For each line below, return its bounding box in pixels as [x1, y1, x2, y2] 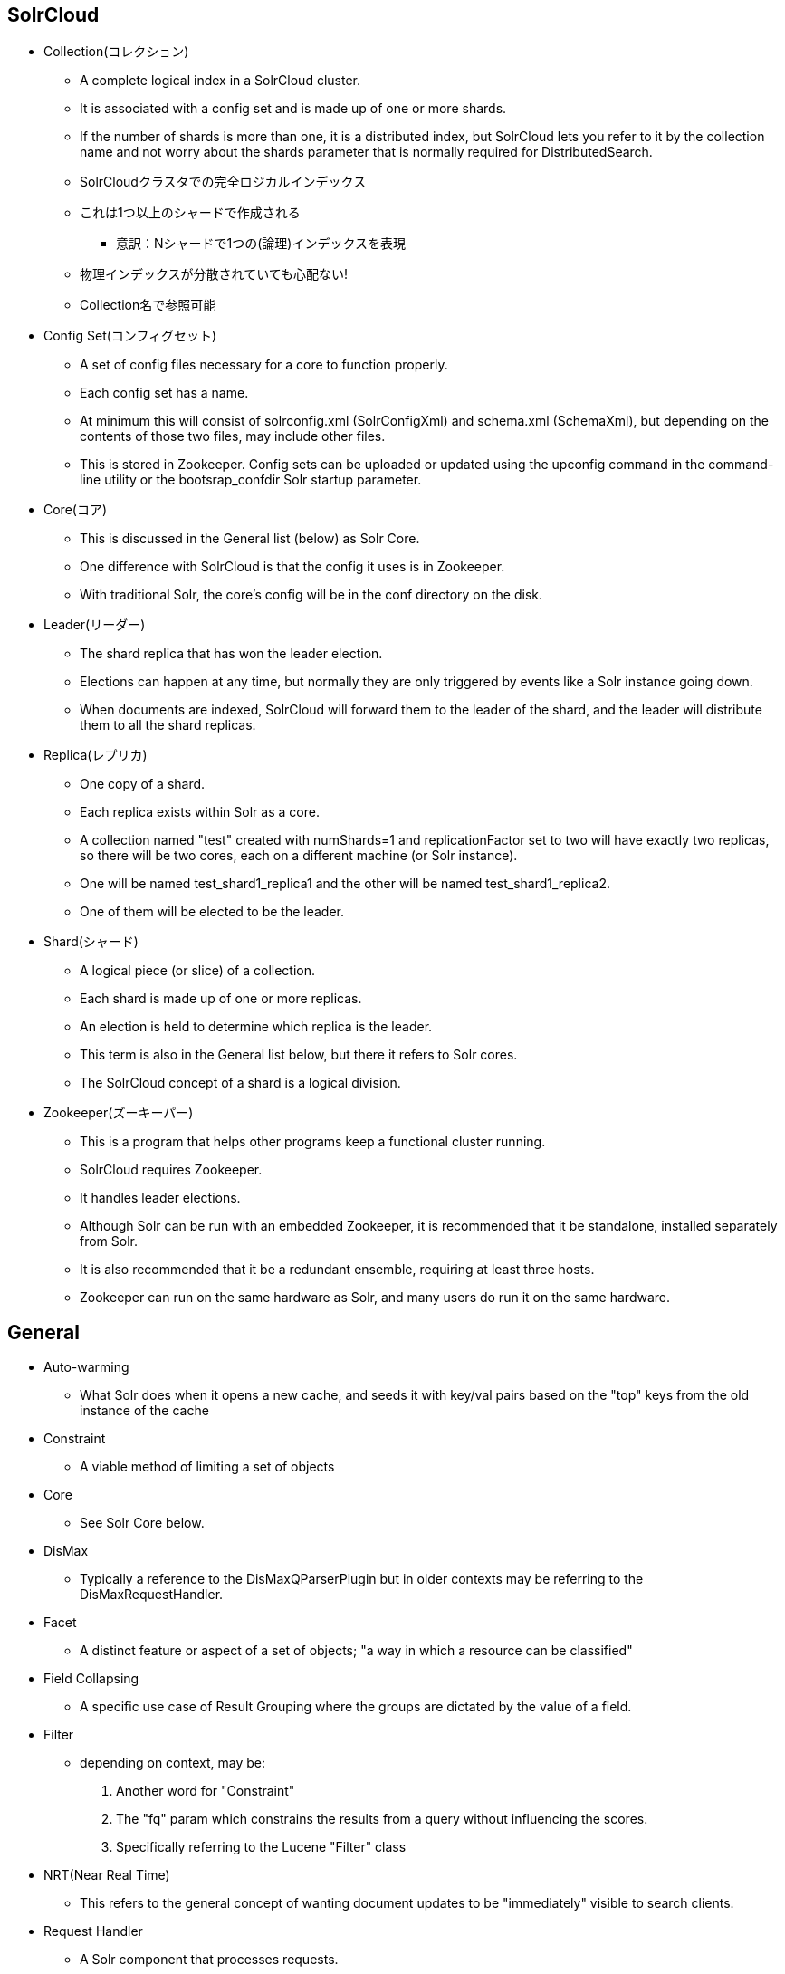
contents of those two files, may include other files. [80, 428, 386, 445]
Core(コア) [43, 502, 108, 518]
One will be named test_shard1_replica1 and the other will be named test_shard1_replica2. [80, 876, 610, 892]
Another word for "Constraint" [116, 1783, 295, 1799]
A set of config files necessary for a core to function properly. [80, 357, 448, 373]
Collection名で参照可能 [80, 297, 216, 313]
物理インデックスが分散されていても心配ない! [80, 266, 349, 283]
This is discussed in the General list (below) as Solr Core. [80, 531, 420, 547]
